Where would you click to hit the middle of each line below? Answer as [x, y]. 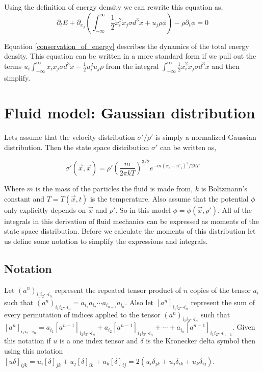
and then [226, 66]
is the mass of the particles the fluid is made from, [114, 188]
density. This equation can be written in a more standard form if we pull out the [130, 56]
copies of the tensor [220, 290]
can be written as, [188, 147]
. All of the [235, 209]
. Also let [139, 302]
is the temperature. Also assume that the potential [169, 198]
